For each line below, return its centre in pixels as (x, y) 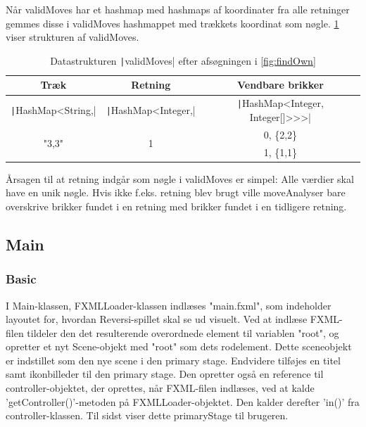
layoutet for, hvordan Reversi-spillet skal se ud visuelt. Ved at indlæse (157, 319)
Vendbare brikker (280, 85)
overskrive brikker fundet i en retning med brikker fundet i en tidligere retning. (176, 206)
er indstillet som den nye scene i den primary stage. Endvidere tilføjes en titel (173, 360)
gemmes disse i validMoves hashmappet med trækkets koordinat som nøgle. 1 (172, 23)
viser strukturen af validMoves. (72, 37)
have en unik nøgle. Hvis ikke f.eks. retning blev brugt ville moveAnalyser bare (176, 192)
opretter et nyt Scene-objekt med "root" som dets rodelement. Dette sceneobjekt (179, 346)
